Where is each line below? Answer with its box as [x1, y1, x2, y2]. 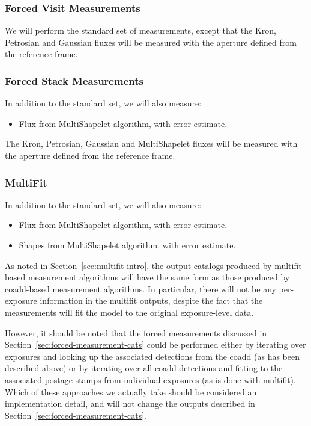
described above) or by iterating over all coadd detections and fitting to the [5, 362, 283, 374]
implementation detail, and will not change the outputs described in [5, 397, 255, 410]
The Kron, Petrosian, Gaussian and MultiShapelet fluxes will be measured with [5, 137, 298, 150]
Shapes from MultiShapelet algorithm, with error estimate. [19, 239, 236, 251]
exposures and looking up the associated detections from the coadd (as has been [5, 350, 300, 362]
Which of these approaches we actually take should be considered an [5, 385, 257, 398]
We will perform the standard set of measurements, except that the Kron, [5, 24, 276, 37]
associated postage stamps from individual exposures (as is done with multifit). [5, 373, 296, 386]
